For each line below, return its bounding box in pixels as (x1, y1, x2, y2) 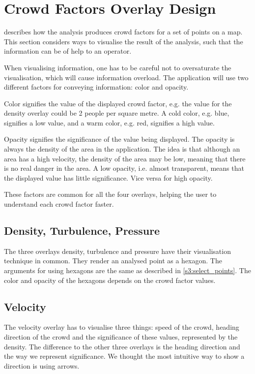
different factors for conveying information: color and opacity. (4, 82, 189, 92)
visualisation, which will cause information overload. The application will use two (4, 72, 249, 82)
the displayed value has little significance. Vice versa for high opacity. (4, 172, 213, 183)
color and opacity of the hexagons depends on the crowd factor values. (4, 275, 216, 285)
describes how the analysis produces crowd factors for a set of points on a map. (4, 27, 243, 37)
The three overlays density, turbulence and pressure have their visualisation (4, 246, 231, 256)
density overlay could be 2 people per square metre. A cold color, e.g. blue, (4, 108, 229, 118)
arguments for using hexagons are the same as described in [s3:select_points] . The (4, 265, 251, 276)
